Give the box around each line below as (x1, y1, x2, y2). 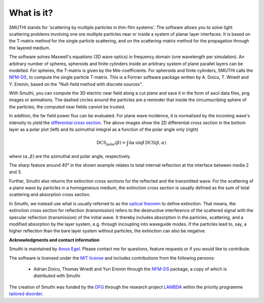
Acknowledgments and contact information (9, 237, 100, 243)
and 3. (9, 169, 22, 175)
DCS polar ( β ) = (96, 140, 126, 147)
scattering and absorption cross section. (9, 192, 91, 197)
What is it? (9, 7, 53, 18)
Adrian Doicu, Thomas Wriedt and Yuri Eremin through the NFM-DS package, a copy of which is (33, 266, 227, 272)
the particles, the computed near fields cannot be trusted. (9, 104, 126, 109)
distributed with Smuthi (33, 273, 81, 279)
